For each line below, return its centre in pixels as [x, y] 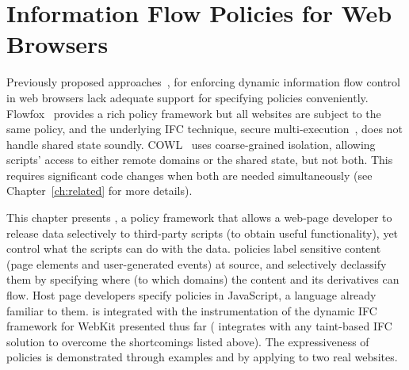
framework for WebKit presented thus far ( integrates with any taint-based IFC [199, 326]
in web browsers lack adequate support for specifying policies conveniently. [187, 97]
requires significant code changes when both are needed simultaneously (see [189, 175]
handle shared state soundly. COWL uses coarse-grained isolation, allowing [191, 144]
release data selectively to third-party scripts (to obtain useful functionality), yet [203, 233]
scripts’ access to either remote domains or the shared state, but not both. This [200, 160]
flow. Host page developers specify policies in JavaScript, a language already [191, 295]
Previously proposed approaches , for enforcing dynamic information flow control [203, 82]
